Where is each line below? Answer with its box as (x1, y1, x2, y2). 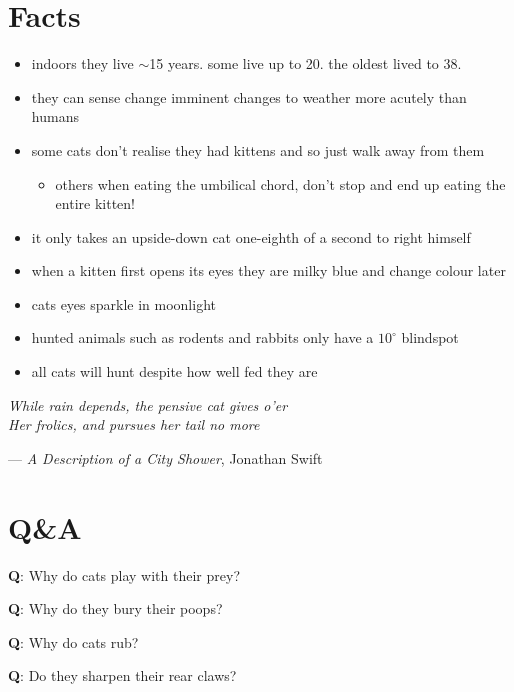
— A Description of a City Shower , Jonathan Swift (8, 447, 323, 468)
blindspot (401, 327, 459, 348)
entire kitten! (55, 193, 135, 214)
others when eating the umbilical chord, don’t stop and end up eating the (55, 173, 506, 194)
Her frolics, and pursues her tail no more (8, 414, 260, 435)
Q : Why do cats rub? (8, 631, 139, 652)
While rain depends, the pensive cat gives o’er (8, 394, 288, 415)
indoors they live (31, 53, 134, 74)
